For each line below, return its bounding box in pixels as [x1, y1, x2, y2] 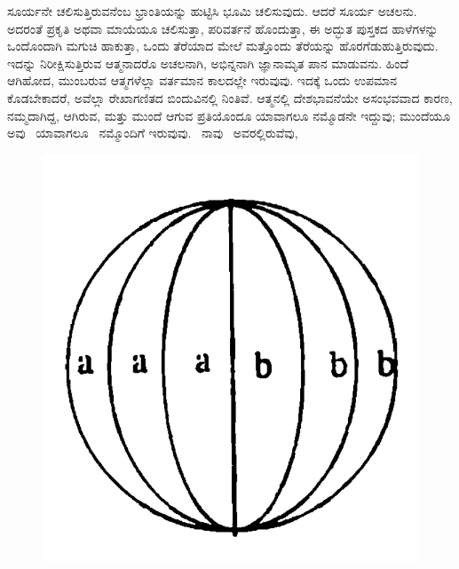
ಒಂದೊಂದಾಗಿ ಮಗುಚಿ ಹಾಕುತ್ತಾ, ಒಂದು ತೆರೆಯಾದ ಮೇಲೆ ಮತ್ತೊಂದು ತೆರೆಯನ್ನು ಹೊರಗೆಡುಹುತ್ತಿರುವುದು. [7, 36, 439, 55]
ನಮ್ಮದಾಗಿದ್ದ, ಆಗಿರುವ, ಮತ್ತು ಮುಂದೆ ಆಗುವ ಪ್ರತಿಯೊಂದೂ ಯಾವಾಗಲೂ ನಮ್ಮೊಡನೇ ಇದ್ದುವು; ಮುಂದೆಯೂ [7, 106, 451, 124]
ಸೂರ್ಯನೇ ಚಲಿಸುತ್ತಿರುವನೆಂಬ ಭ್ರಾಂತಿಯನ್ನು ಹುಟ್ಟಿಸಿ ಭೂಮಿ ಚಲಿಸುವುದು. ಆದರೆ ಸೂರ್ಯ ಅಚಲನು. [7, 2, 417, 20]
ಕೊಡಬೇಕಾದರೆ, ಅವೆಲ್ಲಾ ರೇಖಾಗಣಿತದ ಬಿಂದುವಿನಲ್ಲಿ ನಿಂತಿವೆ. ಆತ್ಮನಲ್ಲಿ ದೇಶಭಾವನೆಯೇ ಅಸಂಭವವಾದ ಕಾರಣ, [7, 88, 453, 107]
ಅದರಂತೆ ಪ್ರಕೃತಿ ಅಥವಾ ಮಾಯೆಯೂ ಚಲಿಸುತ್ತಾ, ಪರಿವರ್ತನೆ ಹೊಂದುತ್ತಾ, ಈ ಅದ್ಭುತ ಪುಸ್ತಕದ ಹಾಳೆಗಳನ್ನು [7, 19, 439, 37]
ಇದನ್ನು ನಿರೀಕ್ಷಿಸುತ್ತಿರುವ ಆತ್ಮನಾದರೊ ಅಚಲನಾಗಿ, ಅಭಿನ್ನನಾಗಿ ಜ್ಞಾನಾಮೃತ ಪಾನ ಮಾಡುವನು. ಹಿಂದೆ [7, 53, 409, 72]
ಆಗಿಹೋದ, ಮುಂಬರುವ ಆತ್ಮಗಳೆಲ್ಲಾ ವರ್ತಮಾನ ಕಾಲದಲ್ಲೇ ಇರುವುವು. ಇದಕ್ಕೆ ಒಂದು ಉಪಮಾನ [7, 71, 397, 90]
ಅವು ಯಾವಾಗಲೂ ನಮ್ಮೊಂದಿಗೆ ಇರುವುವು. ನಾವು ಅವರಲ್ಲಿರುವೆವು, [7, 123, 298, 142]
